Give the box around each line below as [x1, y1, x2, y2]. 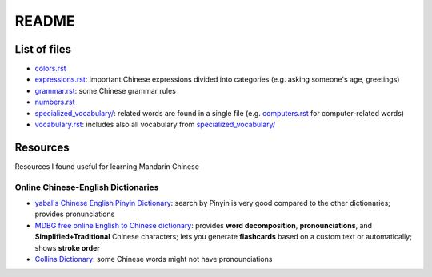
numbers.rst [34, 97, 75, 107]
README [14, 12, 75, 30]
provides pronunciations [34, 209, 115, 219]
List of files [14, 42, 72, 56]
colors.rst [34, 64, 67, 74]
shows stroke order [34, 243, 100, 252]
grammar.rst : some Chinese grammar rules [34, 86, 176, 95]
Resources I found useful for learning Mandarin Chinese [14, 161, 200, 171]
